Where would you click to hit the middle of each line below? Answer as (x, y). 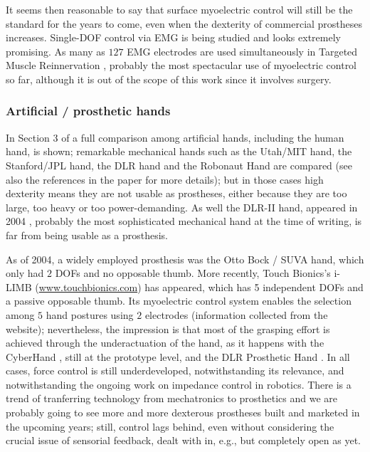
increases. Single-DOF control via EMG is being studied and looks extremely (173, 37)
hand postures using (90, 314)
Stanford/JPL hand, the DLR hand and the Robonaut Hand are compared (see (179, 165)
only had (25, 273)
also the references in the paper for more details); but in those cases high (165, 179)
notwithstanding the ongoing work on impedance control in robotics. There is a (179, 384)
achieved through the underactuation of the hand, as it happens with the (165, 343)
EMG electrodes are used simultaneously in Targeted (242, 51)
